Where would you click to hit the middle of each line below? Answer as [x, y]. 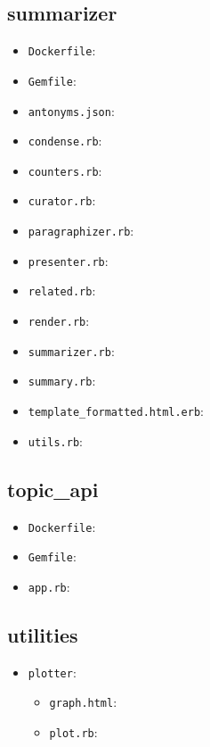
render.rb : [59, 321]
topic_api [53, 489]
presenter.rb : [68, 260]
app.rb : [49, 586]
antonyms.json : [71, 110]
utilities [43, 634]
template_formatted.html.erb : [116, 411]
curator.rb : [62, 200]
